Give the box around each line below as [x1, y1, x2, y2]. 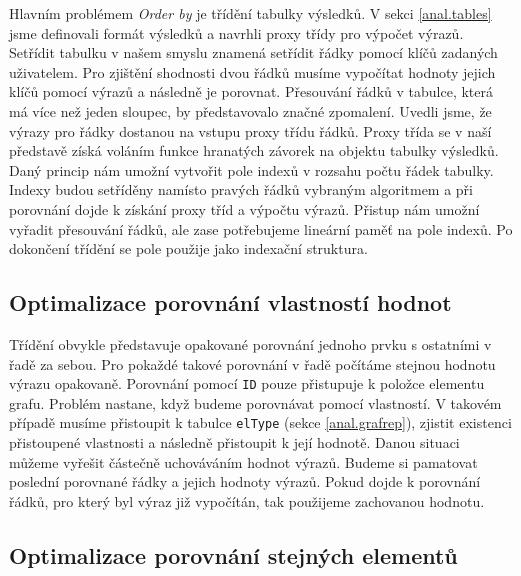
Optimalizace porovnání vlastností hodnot [9, 287, 452, 318]
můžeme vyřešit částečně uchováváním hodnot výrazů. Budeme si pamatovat [9, 451, 478, 472]
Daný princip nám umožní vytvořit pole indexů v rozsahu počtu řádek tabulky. [9, 159, 494, 180]
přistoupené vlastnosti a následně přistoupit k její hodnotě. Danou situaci [9, 432, 460, 453]
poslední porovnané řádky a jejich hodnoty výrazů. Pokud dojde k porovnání [9, 471, 481, 492]
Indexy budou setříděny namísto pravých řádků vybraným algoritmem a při [9, 179, 474, 200]
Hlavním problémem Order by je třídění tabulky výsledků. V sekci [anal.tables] [9, 3, 492, 23]
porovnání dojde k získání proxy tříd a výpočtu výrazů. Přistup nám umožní [9, 198, 480, 219]
